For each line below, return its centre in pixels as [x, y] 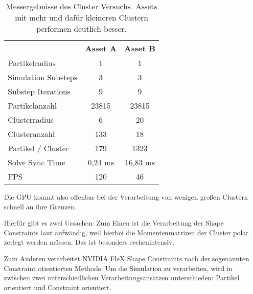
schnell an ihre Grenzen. [40, 206]
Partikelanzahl [33, 105]
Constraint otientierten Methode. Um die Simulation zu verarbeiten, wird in [118, 268]
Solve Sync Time [36, 162]
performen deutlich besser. [81, 29]
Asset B [140, 48]
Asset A [101, 48]
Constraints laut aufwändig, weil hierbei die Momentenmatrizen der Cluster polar [126, 232]
